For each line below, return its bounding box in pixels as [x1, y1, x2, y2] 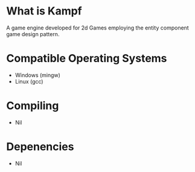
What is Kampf [6, 4, 83, 18]
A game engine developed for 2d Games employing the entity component [6, 24, 189, 31]
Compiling [6, 99, 59, 112]
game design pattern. [6, 30, 60, 37]
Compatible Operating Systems [6, 52, 167, 66]
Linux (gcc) [14, 78, 43, 85]
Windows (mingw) [14, 71, 60, 79]
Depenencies [6, 140, 74, 153]
